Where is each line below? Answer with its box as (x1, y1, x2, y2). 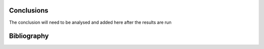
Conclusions (9, 6, 48, 15)
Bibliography (9, 32, 49, 40)
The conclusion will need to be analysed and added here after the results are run (9, 19, 172, 25)
